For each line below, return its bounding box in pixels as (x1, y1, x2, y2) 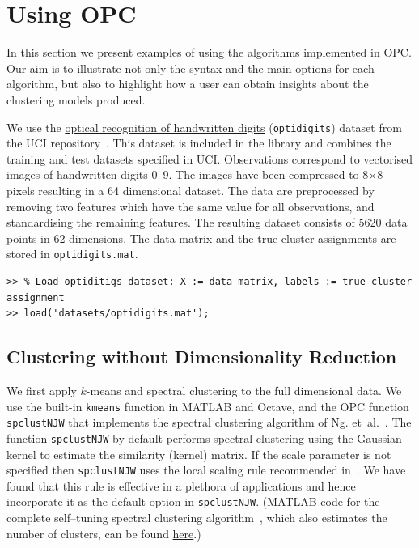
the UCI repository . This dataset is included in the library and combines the (6, 134, 391, 151)
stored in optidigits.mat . (6, 245, 138, 262)
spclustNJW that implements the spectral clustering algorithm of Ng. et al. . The (6, 414, 412, 431)
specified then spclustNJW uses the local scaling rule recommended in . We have (6, 461, 406, 478)
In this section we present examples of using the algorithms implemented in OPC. (6, 44, 412, 61)
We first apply (6, 381, 77, 398)
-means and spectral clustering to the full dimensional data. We (86, 381, 402, 398)
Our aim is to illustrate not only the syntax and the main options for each (6, 59, 375, 76)
